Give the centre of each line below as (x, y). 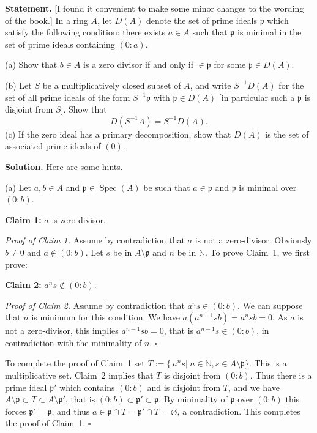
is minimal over (268, 187)
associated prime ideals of (53, 146)
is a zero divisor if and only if (139, 65)
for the (291, 85)
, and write (211, 85)
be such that (167, 187)
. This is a (268, 363)
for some (230, 65)
